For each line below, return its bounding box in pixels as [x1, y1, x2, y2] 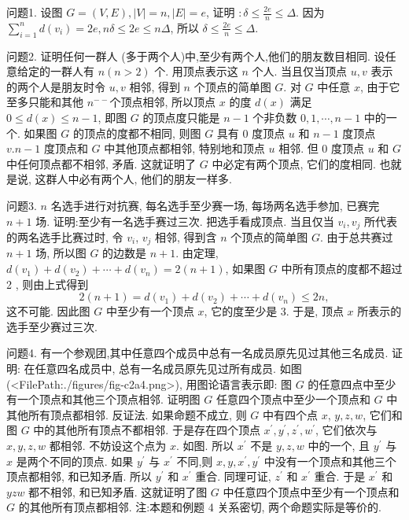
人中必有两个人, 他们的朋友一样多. [57, 171, 232, 187]
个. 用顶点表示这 [154, 63, 238, 79]
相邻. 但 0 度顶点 [278, 140, 365, 157]
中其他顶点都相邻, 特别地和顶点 [104, 140, 265, 157]
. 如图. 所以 [176, 437, 234, 453]
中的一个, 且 [308, 437, 370, 453]
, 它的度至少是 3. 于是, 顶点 [204, 303, 344, 319]
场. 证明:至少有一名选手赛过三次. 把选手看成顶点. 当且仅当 [35, 212, 334, 229]
